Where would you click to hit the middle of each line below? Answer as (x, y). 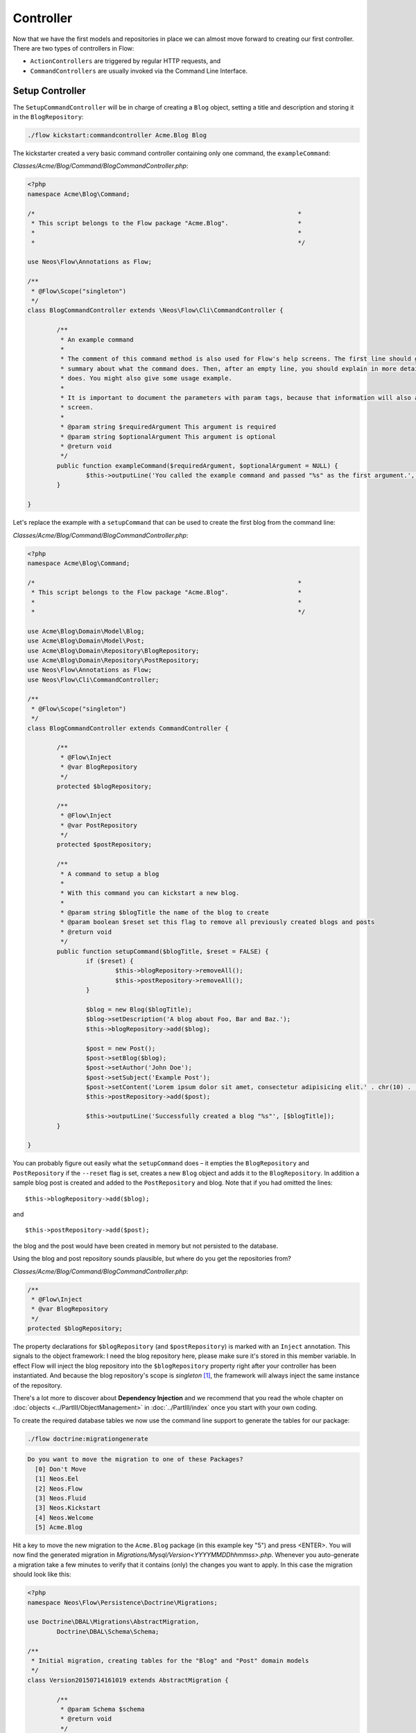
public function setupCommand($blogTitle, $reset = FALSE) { (163, 951)
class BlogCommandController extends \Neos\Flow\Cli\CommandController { (155, 311)
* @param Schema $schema (102, 1709)
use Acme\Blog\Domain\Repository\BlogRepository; (113, 651)
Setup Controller (49, 90)
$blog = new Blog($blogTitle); (139, 1009)
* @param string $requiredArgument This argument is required (168, 427)
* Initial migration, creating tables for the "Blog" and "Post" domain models (170, 1661)
